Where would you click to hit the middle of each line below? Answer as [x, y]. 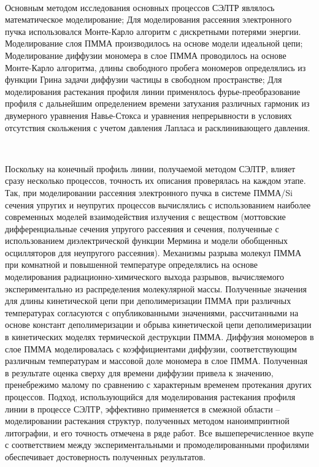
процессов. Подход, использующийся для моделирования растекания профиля [150, 397]
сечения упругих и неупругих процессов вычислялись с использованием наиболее [158, 204]
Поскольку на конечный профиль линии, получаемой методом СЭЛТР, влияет [150, 168]
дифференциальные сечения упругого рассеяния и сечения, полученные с [142, 228]
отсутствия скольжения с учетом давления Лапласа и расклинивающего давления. [158, 127]
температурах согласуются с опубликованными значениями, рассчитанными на [152, 312]
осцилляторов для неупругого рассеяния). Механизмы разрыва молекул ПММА [153, 252]
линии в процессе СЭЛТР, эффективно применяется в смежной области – [143, 408]
